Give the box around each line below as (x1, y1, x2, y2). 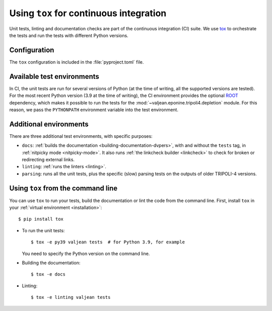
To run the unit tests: (22, 227, 65, 233)
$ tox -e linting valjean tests (31, 294, 111, 300)
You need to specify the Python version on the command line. (22, 250, 150, 256)
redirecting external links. (22, 157, 75, 163)
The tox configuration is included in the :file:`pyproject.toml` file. (9, 59, 144, 65)
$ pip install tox (18, 216, 64, 222)
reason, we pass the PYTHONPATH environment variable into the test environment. (9, 107, 179, 113)
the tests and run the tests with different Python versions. (9, 32, 128, 38)
